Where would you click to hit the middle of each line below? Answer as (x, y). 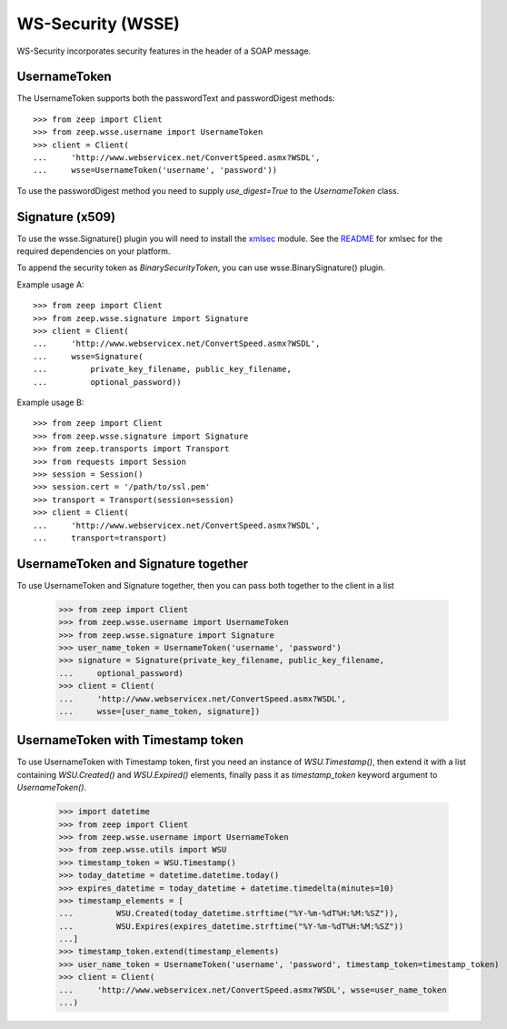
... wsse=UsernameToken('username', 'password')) (155, 170)
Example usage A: (51, 284)
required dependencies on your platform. (94, 251)
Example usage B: (50, 402)
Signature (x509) (66, 217)
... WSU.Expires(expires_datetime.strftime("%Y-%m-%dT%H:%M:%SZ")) (231, 926)
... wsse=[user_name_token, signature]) (159, 711)
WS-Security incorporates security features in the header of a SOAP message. (164, 51)
